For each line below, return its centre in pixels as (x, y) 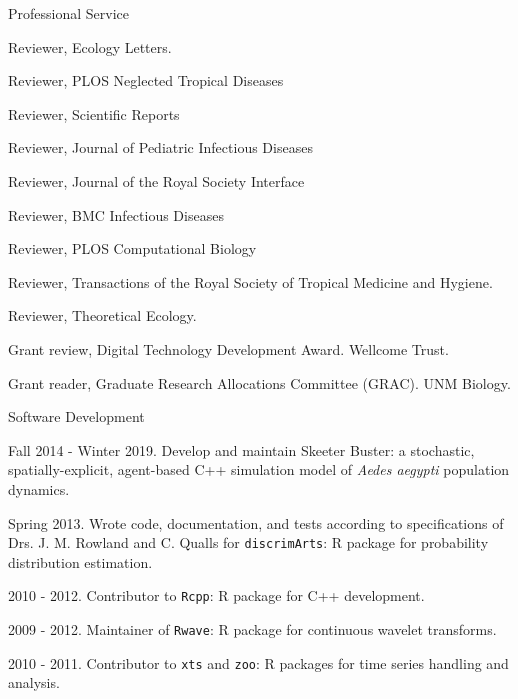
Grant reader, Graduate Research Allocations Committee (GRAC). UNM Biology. (259, 382)
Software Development (76, 416)
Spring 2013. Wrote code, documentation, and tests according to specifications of (256, 522)
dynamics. (39, 488)
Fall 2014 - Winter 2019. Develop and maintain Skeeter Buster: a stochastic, (241, 449)
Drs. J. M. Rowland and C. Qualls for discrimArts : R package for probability (248, 542)
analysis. (34, 682)
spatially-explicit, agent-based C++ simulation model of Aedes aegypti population (259, 469)
